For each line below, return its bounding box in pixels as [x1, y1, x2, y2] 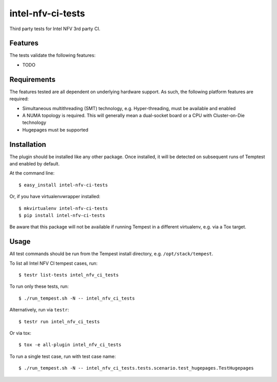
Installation [9, 140, 46, 148]
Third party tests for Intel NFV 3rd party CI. [9, 26, 101, 32]
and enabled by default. [9, 161, 60, 166]
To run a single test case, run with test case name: [9, 353, 116, 359]
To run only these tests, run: [9, 283, 69, 289]
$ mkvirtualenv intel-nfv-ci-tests [18, 205, 108, 211]
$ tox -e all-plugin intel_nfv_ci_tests [18, 342, 122, 348]
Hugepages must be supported [22, 126, 89, 133]
